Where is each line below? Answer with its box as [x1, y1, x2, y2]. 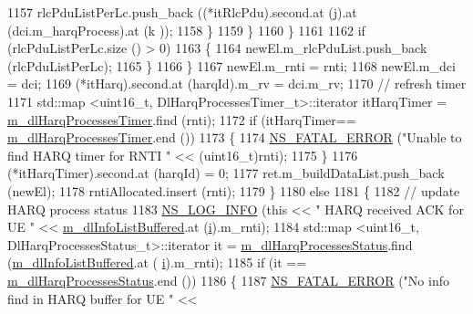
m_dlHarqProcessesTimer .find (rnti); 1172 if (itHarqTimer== [7, 110, 356, 129]
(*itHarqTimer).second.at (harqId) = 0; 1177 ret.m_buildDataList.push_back [7, 163, 445, 183]
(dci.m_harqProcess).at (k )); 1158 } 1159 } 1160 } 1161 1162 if [7, 20, 365, 39]
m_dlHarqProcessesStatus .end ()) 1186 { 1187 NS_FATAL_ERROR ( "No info [7, 270, 449, 289]
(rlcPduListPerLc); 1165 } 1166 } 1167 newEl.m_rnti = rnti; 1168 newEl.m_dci [7, 56, 456, 75]
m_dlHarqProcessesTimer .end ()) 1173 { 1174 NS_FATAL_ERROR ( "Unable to [7, 128, 462, 147]
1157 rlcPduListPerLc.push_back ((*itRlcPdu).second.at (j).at [7, 3, 357, 21]
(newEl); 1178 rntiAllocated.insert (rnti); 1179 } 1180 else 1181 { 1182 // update [7, 181, 460, 200]
